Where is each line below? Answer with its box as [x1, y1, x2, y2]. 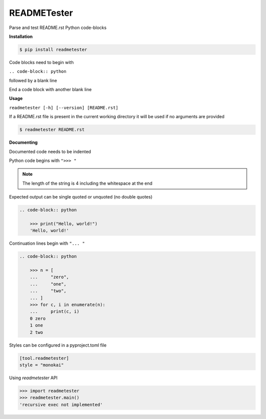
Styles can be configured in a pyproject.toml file [9, 342, 107, 348]
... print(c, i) [30, 309, 80, 315]
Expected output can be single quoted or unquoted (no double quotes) [9, 194, 153, 200]
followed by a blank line [9, 77, 57, 83]
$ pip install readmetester [19, 47, 87, 52]
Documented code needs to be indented [9, 148, 91, 155]
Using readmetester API [9, 375, 58, 381]
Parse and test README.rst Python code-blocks [9, 25, 107, 31]
